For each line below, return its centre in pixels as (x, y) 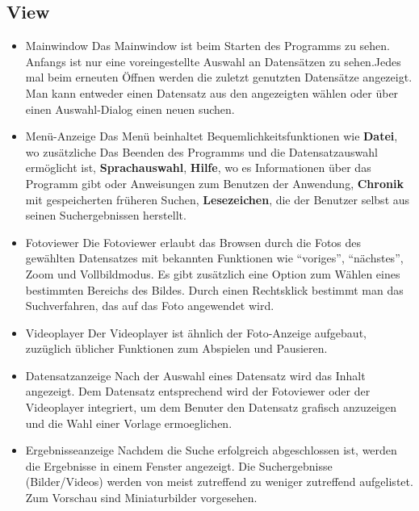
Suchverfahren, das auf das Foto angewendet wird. (150, 306)
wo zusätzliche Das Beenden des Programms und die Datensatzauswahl (201, 151)
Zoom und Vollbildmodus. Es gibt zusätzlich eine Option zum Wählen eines (213, 273)
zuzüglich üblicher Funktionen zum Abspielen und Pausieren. (176, 348)
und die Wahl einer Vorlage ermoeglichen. (129, 423)
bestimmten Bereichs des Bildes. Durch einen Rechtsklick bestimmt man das (214, 289)
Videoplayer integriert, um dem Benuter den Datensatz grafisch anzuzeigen (211, 407)
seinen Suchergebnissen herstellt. (106, 215)
